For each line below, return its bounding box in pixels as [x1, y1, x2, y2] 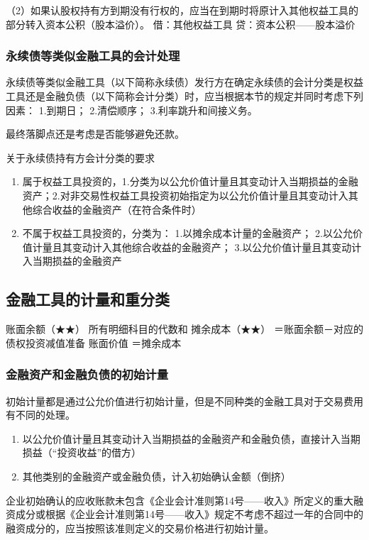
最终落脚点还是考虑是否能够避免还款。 [6, 126, 184, 141]
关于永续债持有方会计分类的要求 [6, 150, 155, 165]
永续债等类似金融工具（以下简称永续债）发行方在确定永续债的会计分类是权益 [6, 75, 363, 89]
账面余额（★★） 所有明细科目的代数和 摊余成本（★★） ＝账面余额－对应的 [6, 321, 363, 336]
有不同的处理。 [6, 407, 75, 422]
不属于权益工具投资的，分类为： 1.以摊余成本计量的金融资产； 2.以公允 [22, 226, 353, 241]
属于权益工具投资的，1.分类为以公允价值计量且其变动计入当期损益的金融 [22, 174, 358, 189]
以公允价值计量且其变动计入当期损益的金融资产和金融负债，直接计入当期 [22, 431, 360, 446]
